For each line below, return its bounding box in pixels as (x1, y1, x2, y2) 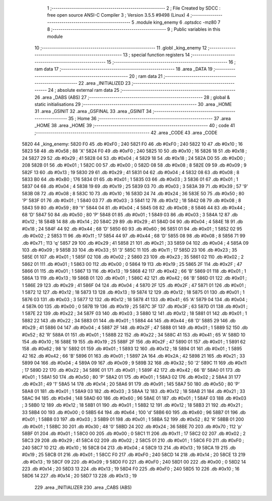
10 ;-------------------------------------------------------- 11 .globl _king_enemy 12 (34, 44, 207, 50)
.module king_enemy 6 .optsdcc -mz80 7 (135, 19, 221, 25)
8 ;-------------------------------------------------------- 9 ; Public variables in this (47, 26, 221, 32)
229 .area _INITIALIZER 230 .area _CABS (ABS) (34, 484, 132, 490)
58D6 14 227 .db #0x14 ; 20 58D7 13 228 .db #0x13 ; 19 (22, 473, 137, 479)
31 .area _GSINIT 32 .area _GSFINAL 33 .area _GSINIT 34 (34, 108, 152, 115)
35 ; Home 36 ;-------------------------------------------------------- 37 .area (68, 115, 231, 121)
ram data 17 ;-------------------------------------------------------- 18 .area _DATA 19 (34, 66, 213, 72)
